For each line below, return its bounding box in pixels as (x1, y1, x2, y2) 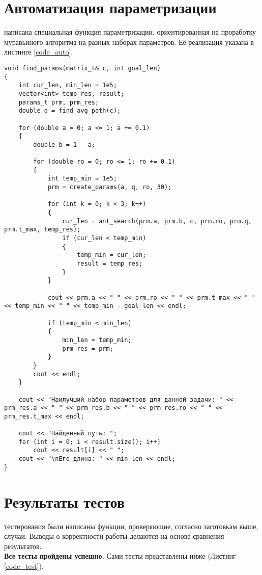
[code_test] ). (4, 560, 44, 571)
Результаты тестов (4, 491, 125, 512)
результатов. (4, 540, 42, 551)
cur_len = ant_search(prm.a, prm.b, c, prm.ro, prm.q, (62, 217, 252, 225)
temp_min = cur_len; (77, 251, 147, 259)
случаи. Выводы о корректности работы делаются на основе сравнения (4, 531, 224, 541)
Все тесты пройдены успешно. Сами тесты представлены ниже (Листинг (4, 551, 236, 561)
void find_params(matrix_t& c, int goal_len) (4, 64, 161, 72)
